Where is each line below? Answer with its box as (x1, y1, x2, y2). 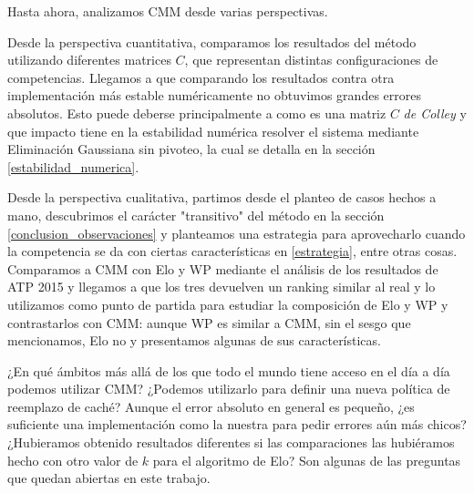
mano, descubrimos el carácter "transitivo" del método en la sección (7, 205, 385, 224)
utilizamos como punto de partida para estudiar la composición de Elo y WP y (7, 294, 448, 313)
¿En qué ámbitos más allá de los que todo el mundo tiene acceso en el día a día (7, 361, 450, 380)
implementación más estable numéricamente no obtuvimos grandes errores (7, 86, 421, 105)
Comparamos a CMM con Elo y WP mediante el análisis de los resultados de (7, 259, 438, 278)
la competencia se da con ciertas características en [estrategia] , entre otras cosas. (7, 241, 458, 261)
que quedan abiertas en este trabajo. (7, 468, 211, 488)
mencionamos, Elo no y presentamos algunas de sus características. (7, 331, 381, 350)
